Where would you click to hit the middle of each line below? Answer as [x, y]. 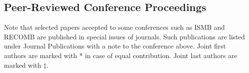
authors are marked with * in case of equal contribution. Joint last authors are [121, 55]
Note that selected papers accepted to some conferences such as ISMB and [115, 27]
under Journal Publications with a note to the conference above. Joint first [115, 46]
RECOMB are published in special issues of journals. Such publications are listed [124, 36]
